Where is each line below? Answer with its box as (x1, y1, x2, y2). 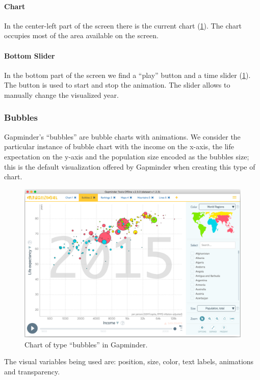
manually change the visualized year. (4, 89, 119, 100)
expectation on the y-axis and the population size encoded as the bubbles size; (4, 151, 249, 161)
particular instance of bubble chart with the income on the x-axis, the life (4, 141, 235, 152)
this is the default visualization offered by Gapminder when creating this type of (4, 161, 255, 172)
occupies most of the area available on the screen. (4, 30, 159, 41)
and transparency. (4, 366, 60, 377)
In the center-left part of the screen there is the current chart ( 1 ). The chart (4, 20, 242, 31)
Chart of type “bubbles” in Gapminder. (24, 339, 148, 349)
